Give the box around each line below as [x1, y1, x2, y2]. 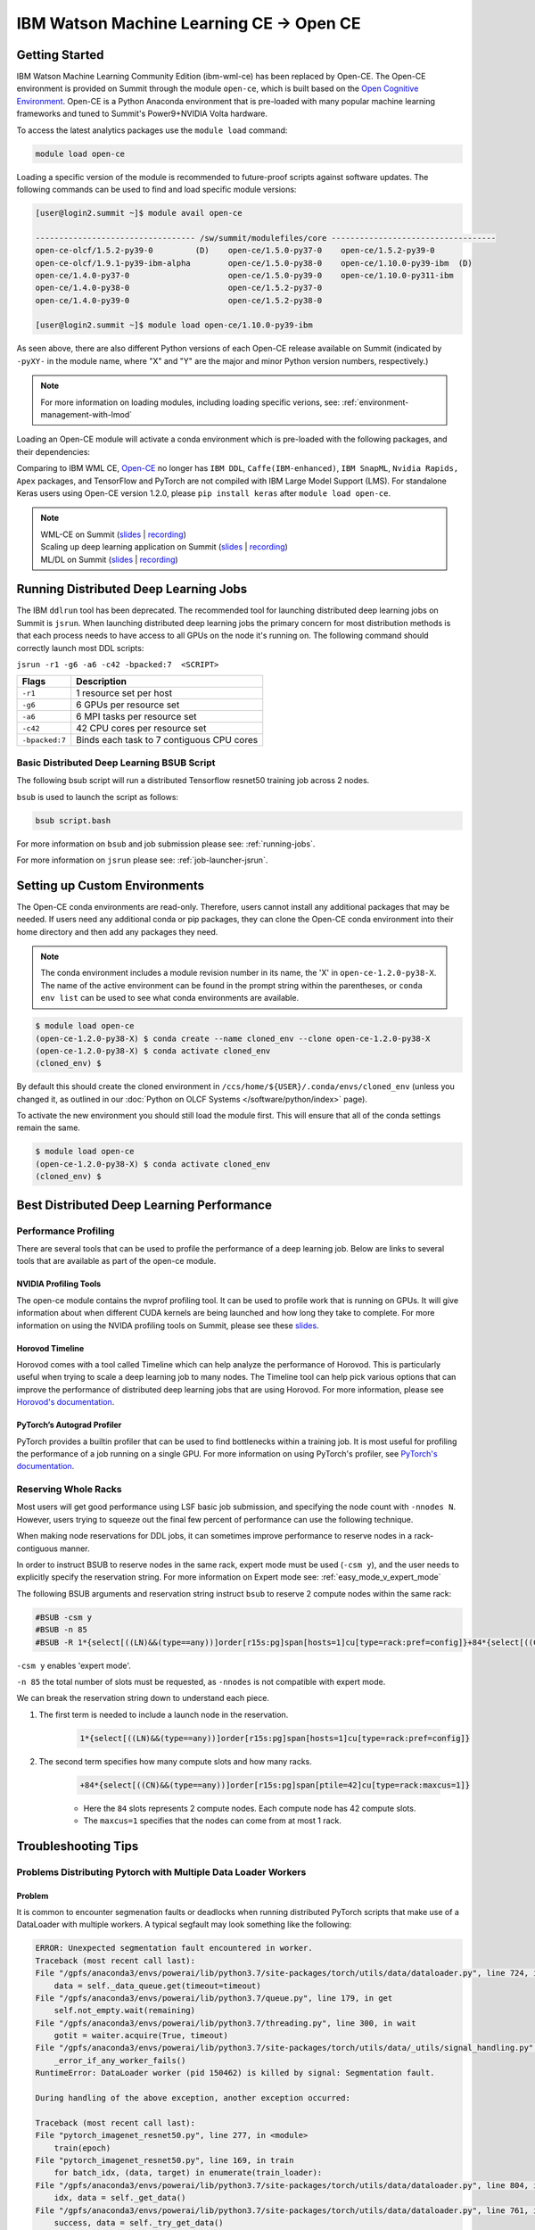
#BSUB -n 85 [35, 1624, 88, 1635]
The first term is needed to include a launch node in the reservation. [38, 1709, 289, 1720]
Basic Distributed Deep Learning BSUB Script [16, 756, 216, 769]
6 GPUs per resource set [76, 698, 180, 711]
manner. [59, 1543, 90, 1554]
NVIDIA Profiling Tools [16, 1278, 102, 1289]
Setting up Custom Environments [16, 878, 205, 893]
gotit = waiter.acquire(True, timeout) [53, 2030, 229, 2041]
